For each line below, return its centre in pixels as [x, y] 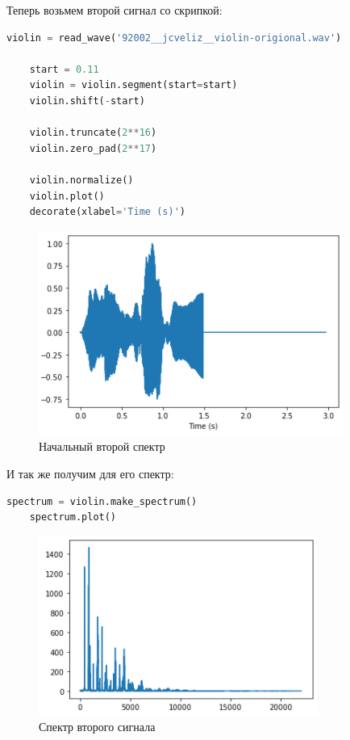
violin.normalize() [81, 180]
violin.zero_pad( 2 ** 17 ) [93, 148]
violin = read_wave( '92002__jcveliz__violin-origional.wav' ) [174, 38]
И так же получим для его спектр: [90, 473]
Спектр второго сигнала [97, 727]
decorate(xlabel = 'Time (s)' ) [107, 212]
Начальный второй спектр [102, 446]
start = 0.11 [64, 69]
